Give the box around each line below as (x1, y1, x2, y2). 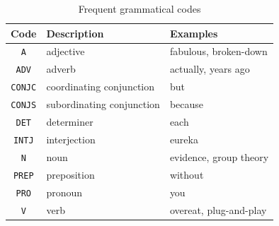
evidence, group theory (169, 149, 269, 164)
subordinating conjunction (46, 97, 160, 112)
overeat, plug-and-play (169, 202, 267, 217)
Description (46, 25, 104, 40)
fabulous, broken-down (169, 44, 268, 59)
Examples (169, 25, 218, 40)
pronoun (46, 184, 83, 199)
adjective (46, 44, 85, 59)
